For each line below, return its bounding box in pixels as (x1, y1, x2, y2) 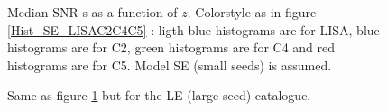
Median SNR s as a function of (7, 3, 178, 21)
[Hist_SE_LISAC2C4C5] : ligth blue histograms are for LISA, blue (7, 20, 380, 39)
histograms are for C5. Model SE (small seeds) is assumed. (7, 55, 332, 74)
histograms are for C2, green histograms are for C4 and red (7, 38, 336, 57)
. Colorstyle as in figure (187, 3, 317, 21)
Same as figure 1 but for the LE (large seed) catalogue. (7, 86, 311, 105)
